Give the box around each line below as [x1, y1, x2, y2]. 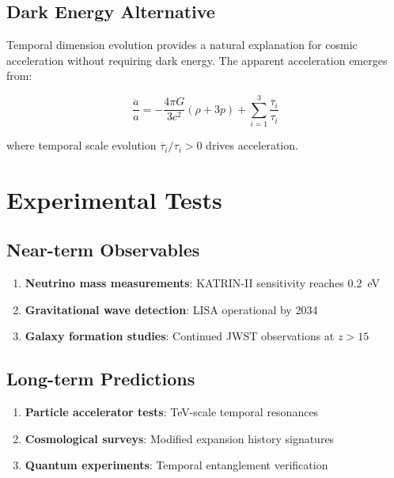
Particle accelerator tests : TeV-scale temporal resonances [25, 404, 319, 420]
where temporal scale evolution [6, 137, 157, 154]
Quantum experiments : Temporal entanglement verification [25, 457, 328, 473]
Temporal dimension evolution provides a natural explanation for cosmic [6, 36, 358, 53]
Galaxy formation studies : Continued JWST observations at [25, 328, 335, 344]
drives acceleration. [206, 137, 298, 154]
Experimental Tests [6, 183, 222, 215]
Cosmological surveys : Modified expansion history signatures [25, 430, 335, 446]
